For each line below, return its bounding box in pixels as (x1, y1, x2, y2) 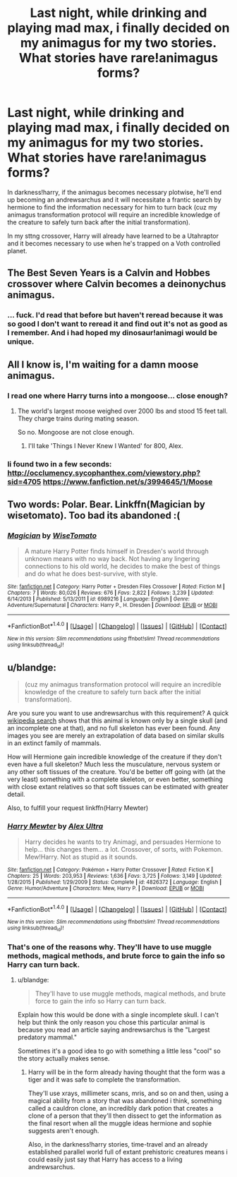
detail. (7, 790, 26, 799)
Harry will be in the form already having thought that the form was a (28, 1068, 226, 1076)
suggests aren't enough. (28, 1126, 99, 1135)
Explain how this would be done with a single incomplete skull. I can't (17, 1010, 219, 1019)
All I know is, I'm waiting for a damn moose (7, 358, 199, 370)
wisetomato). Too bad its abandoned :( (7, 509, 181, 521)
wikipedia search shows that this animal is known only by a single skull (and (7, 716, 228, 725)
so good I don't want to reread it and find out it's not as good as (7, 319, 228, 329)
